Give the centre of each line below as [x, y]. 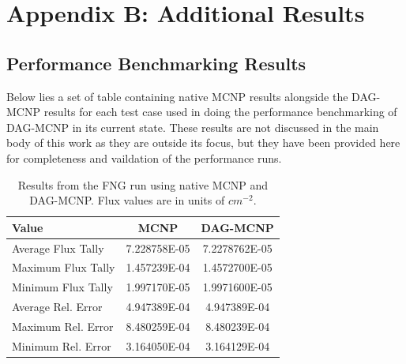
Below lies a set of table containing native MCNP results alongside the [177, 96]
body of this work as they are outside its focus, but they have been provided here [203, 143]
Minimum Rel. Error [62, 345]
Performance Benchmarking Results [156, 63]
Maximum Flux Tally [64, 267]
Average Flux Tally [58, 248]
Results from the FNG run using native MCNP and [143, 184]
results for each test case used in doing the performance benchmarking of [220, 112]
